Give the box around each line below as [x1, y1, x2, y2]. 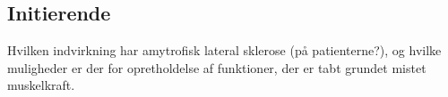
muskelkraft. [7, 76, 75, 94]
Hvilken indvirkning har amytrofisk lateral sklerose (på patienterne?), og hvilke [7, 41, 442, 60]
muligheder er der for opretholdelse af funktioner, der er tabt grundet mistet [7, 58, 426, 77]
